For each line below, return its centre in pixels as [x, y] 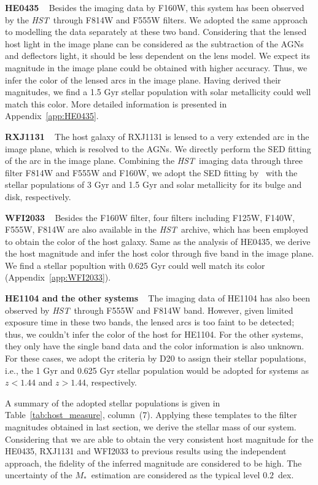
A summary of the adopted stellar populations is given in [113, 402]
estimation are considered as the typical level [176, 475]
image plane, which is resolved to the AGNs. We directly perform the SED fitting [158, 148]
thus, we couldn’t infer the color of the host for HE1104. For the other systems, [154, 334]
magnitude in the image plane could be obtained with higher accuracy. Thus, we [156, 67]
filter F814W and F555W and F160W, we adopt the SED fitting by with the [151, 172]
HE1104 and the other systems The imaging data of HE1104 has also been [157, 298]
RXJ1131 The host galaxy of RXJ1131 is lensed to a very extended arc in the [157, 136]
